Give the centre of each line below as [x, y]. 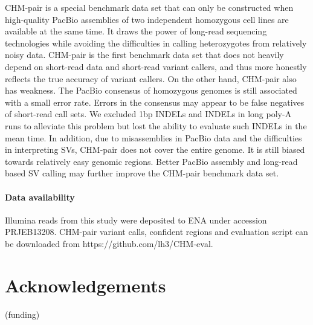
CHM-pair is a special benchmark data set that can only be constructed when [149, 7]
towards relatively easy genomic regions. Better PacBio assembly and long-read [151, 161]
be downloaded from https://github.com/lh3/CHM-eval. [109, 243]
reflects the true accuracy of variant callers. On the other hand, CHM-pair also [151, 78]
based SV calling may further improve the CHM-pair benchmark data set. [142, 173]
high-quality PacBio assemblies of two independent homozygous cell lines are [147, 19]
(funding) [22, 314]
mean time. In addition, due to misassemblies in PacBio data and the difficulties [153, 137]
